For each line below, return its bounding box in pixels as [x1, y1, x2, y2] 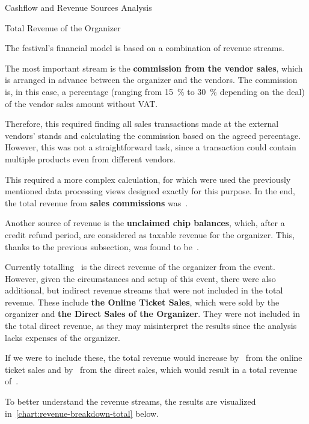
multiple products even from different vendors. [5, 152, 176, 165]
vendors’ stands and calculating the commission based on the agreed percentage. [5, 129, 301, 141]
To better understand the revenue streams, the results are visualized [5, 395, 256, 408]
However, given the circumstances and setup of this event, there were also [5, 272, 276, 284]
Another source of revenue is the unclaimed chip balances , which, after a [5, 217, 285, 229]
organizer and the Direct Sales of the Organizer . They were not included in [5, 307, 300, 320]
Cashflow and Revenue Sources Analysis [5, 1, 152, 13]
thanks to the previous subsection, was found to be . [5, 240, 199, 253]
